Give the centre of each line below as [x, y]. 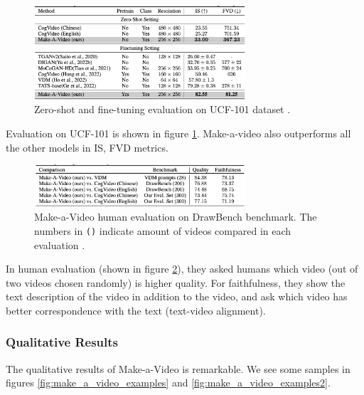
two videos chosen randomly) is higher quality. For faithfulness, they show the [176, 282]
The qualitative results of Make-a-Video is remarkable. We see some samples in [178, 368]
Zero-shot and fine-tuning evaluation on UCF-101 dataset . [162, 109]
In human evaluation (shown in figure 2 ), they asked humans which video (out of [182, 269]
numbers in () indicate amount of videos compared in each [163, 230]
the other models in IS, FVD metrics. [87, 147]
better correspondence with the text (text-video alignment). [136, 310]
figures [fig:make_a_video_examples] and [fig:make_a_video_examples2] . [168, 383]
